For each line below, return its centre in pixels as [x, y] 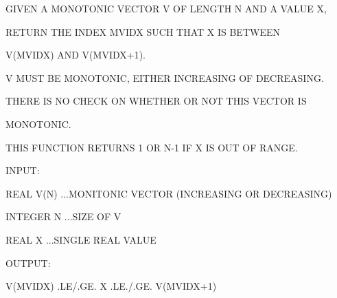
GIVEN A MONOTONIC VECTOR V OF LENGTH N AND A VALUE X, [166, 8]
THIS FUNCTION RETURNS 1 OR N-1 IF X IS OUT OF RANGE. [152, 147]
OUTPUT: [28, 263]
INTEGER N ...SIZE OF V [63, 216]
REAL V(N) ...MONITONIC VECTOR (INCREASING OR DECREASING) [169, 193]
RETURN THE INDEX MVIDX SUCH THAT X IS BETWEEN [143, 31]
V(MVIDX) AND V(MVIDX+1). [75, 55]
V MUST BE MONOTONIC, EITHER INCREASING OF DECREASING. [165, 77]
